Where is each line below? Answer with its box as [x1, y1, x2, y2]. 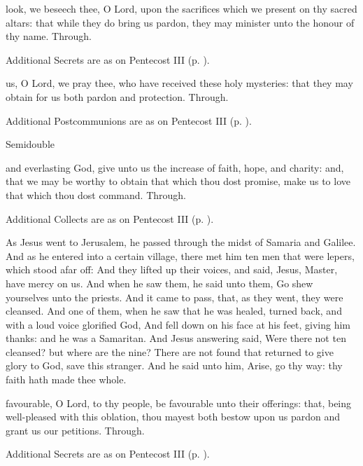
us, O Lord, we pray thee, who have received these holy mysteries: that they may [6, 76, 353, 90]
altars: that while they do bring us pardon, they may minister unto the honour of [6, 15, 355, 29]
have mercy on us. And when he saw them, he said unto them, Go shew [6, 275, 313, 290]
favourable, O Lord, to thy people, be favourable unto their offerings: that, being [6, 395, 352, 410]
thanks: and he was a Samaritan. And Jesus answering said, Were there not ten [6, 331, 346, 345]
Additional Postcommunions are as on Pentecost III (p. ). [6, 113, 252, 128]
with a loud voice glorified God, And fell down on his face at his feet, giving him [6, 317, 351, 331]
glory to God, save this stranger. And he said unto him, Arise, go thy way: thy [6, 358, 343, 373]
